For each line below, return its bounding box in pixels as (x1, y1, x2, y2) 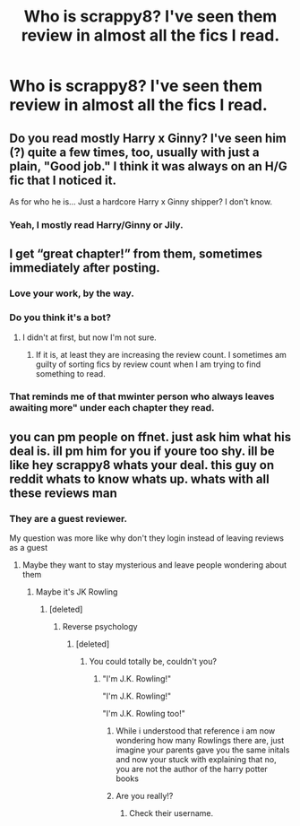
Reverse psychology (62, 622, 138, 632)
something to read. (35, 368, 106, 378)
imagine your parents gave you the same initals (116, 744, 290, 755)
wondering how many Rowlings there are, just (116, 735, 285, 746)
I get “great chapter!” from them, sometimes (9, 247, 262, 262)
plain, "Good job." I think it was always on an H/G (9, 159, 288, 174)
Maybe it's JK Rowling (35, 587, 118, 597)
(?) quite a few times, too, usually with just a (9, 144, 260, 160)
